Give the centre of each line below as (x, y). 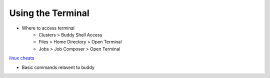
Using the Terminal (49, 13)
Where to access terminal (48, 28)
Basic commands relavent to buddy (58, 67)
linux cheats (22, 58)
